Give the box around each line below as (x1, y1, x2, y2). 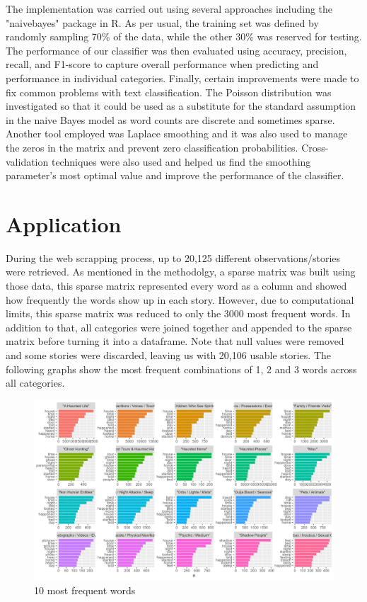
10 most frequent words (34, 582, 136, 597)
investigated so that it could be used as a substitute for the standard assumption (6, 98, 356, 113)
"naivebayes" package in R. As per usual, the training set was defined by (6, 15, 319, 30)
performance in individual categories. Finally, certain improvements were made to (6, 70, 359, 85)
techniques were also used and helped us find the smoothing (51, 154, 311, 169)
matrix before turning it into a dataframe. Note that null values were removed (6, 334, 344, 348)
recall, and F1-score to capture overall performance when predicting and (6, 57, 319, 72)
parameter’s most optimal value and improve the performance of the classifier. (6, 168, 344, 183)
